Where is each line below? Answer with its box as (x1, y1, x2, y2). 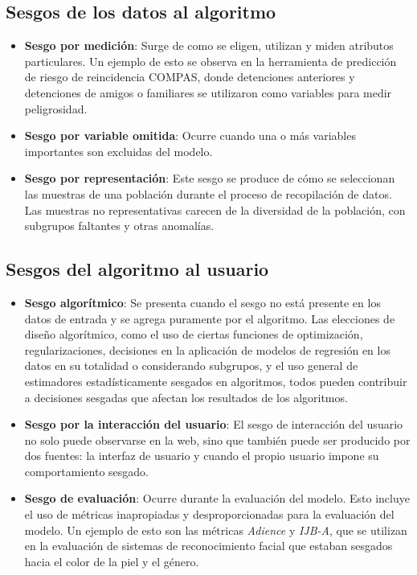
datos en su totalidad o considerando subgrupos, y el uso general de (24, 357, 358, 374)
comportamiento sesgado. (24, 462, 149, 479)
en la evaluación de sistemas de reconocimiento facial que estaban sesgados (24, 537, 393, 554)
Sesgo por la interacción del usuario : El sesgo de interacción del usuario (24, 416, 403, 433)
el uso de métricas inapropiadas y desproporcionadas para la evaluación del (24, 506, 395, 523)
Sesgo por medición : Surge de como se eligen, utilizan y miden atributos (24, 37, 394, 54)
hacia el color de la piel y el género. (24, 552, 199, 569)
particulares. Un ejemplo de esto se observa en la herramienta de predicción (24, 52, 397, 69)
